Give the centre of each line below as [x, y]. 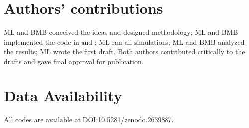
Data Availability [63, 95]
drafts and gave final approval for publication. [74, 61]
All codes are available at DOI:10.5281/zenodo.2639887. [89, 119]
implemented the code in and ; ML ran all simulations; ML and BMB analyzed [124, 41]
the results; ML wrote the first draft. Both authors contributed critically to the [124, 51]
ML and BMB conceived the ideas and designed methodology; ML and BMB [121, 32]
